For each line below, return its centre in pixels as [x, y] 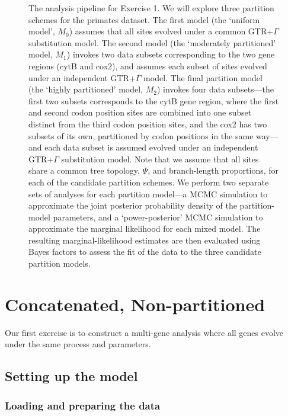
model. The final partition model [203, 77]
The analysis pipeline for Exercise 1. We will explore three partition [151, 8]
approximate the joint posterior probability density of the [133, 205]
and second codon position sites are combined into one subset [140, 112]
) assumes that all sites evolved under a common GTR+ [171, 31]
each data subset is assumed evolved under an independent [151, 147]
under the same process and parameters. [78, 344]
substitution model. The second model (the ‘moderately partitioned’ [152, 42]
